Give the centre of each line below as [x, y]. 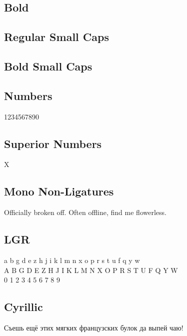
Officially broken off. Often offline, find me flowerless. [85, 212]
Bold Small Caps [48, 66]
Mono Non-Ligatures [59, 191]
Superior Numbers [53, 143]
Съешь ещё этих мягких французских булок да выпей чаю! [94, 327]
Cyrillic [23, 307]
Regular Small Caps [56, 37]
